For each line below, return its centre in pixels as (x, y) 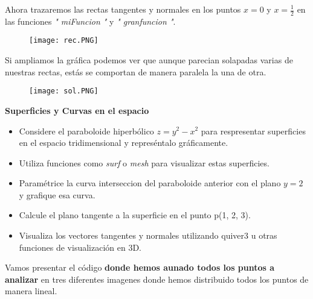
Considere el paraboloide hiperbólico (86, 131)
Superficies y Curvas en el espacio (77, 110)
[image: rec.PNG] (64, 41)
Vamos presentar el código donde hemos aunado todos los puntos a (140, 267)
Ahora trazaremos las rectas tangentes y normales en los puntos (123, 9)
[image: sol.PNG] (64, 91)
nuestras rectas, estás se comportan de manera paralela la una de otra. (136, 71)
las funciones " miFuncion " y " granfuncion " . (90, 21)
